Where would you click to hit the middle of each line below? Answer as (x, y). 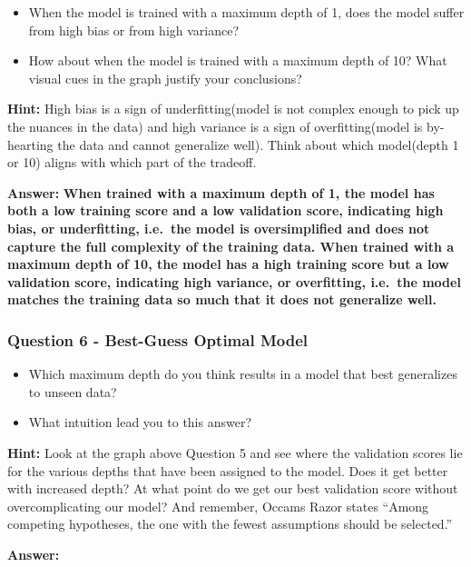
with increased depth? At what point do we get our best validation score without (233, 488)
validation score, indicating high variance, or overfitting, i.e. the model (234, 281)
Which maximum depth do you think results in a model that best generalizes (243, 374)
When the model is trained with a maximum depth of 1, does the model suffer (246, 12)
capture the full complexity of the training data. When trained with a (231, 246)
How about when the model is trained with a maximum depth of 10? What (238, 60)
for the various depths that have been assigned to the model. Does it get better (228, 470)
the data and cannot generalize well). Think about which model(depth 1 (258, 144)
